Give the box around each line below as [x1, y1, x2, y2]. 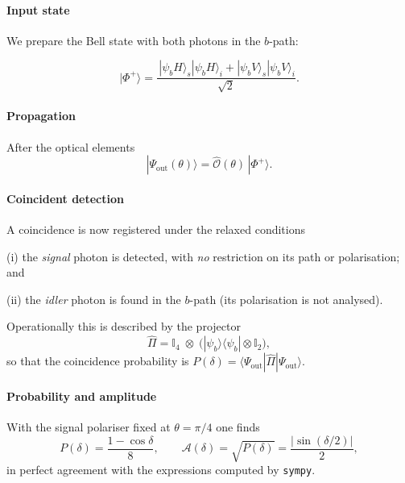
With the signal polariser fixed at [6, 418, 171, 435]
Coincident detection [6, 189, 124, 206]
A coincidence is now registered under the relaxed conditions [6, 221, 305, 237]
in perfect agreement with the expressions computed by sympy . [6, 461, 316, 478]
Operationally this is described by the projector [6, 318, 241, 335]
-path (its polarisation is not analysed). [189, 290, 383, 307]
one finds [216, 418, 260, 435]
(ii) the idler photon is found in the [6, 290, 181, 307]
